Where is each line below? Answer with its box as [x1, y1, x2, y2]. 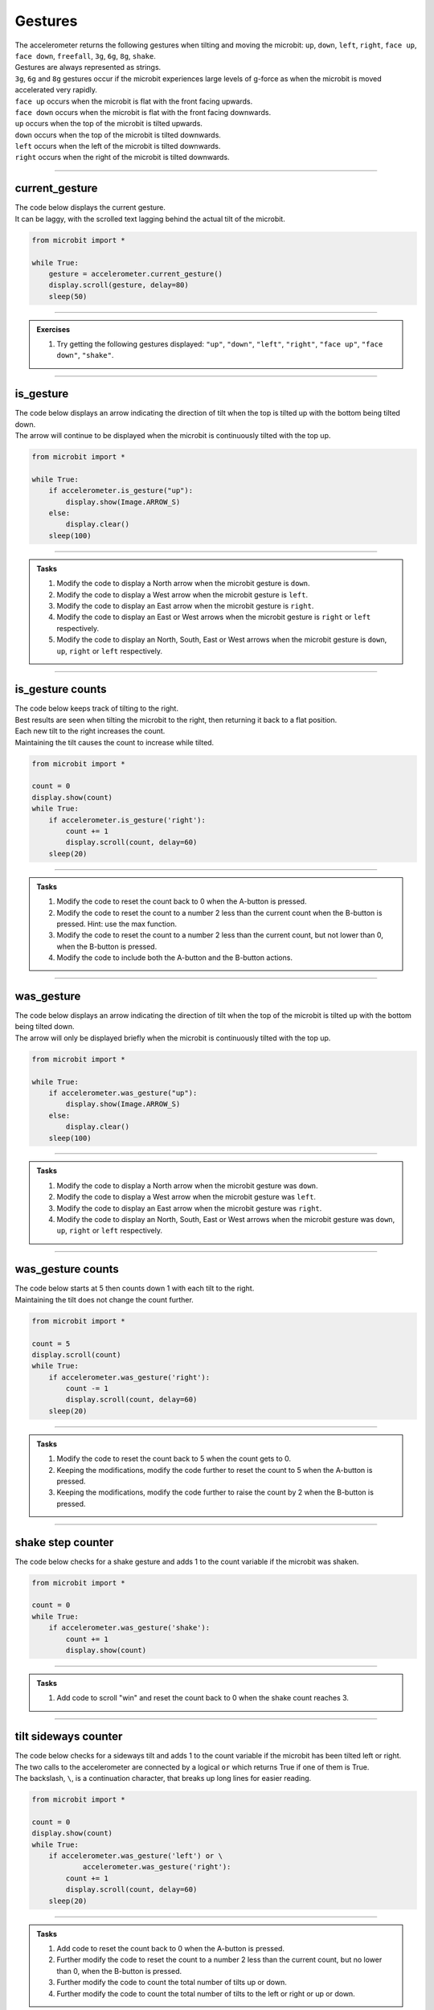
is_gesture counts [14, 683, 107, 696]
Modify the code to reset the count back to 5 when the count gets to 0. [56, 1454, 292, 1463]
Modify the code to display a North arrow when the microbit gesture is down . [56, 579, 310, 589]
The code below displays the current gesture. [14, 203, 166, 212]
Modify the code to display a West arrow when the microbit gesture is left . [56, 589, 309, 599]
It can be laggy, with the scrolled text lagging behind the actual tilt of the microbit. [14, 214, 285, 224]
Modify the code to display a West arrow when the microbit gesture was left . [56, 1192, 317, 1202]
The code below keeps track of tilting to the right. [14, 703, 178, 713]
